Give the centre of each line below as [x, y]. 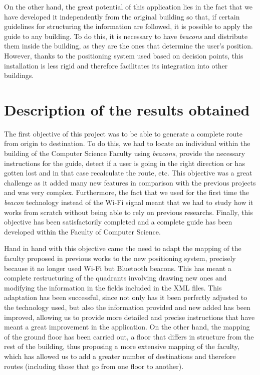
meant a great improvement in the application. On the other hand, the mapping [127, 327]
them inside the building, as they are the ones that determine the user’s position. [128, 46]
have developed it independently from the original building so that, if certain [122, 16]
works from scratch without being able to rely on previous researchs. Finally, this [128, 212]
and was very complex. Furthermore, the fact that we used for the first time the [127, 192]
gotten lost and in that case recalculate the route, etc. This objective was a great [128, 173]
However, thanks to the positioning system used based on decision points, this [124, 55]
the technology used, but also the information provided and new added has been [127, 307]
